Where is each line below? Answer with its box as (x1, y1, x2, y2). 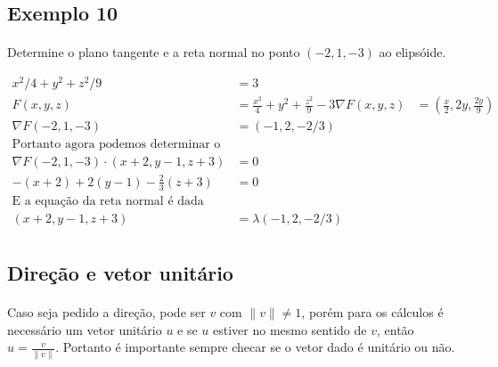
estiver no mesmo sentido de (213, 320, 367, 338)
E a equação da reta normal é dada (12, 194, 204, 208)
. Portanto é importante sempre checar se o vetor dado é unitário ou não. (55, 338, 455, 356)
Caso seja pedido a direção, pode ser (7, 303, 206, 322)
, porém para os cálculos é (301, 303, 444, 322)
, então (376, 320, 414, 338)
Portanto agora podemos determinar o (12, 138, 221, 151)
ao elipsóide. (379, 43, 446, 61)
